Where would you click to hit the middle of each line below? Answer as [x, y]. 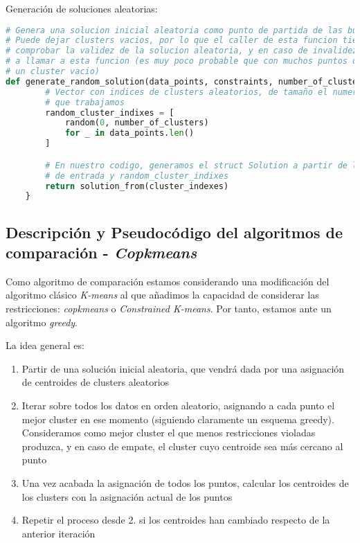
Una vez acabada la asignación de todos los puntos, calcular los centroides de [185, 482]
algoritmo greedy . [42, 322]
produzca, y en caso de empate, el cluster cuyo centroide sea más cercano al [182, 446]
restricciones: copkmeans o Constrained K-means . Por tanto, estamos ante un [169, 309]
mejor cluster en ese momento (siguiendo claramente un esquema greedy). [178, 419]
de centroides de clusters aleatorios [96, 382]
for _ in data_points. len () [129, 133]
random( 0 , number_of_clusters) [137, 123]
